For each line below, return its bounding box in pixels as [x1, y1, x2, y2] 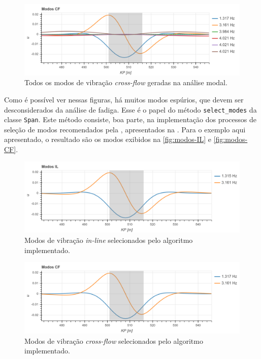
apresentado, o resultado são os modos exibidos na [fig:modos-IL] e [4, 134, 211, 145]
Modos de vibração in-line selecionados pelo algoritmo [24, 235, 193, 245]
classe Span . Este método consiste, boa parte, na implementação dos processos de [4, 114, 256, 125]
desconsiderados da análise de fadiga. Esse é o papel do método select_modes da [4, 104, 257, 115]
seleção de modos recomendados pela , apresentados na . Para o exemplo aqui [4, 124, 246, 134]
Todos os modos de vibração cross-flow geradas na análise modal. [24, 77, 227, 88]
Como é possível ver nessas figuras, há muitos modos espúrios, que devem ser [4, 94, 244, 104]
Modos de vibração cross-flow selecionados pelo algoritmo [24, 335, 203, 346]
